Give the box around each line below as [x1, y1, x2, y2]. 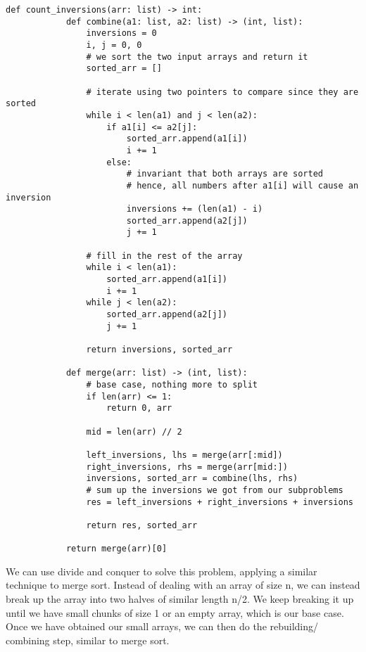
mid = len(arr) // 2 [86, 426, 182, 437]
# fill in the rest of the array [86, 250, 243, 261]
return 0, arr [106, 403, 172, 414]
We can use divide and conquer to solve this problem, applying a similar [6, 563, 317, 578]
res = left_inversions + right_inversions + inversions [86, 497, 353, 507]
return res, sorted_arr [86, 520, 198, 530]
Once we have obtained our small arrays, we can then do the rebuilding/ [6, 619, 319, 634]
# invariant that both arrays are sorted [126, 169, 324, 179]
